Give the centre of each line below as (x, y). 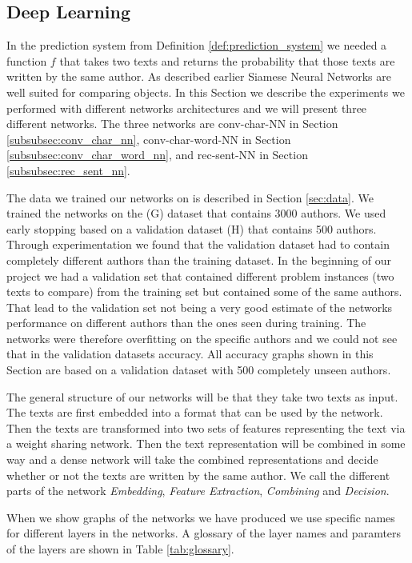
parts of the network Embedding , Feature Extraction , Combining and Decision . (198, 491)
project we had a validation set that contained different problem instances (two (200, 276)
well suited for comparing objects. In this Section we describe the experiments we (206, 92)
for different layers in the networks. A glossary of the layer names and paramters (204, 533)
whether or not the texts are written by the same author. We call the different (198, 475)
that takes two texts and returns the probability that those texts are (227, 60)
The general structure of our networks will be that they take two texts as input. (202, 396)
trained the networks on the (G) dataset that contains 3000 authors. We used (196, 213)
